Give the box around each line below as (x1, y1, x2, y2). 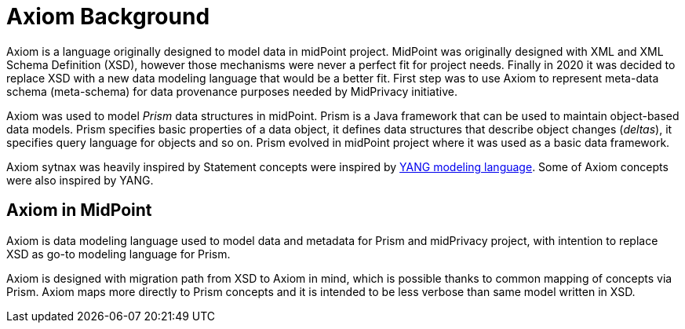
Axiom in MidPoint (6, 200, 152, 221)
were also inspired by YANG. (6, 173, 154, 187)
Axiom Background (6, 3, 210, 30)
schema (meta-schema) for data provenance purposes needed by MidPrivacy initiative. (6, 84, 457, 98)
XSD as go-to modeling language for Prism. (6, 247, 231, 261)
